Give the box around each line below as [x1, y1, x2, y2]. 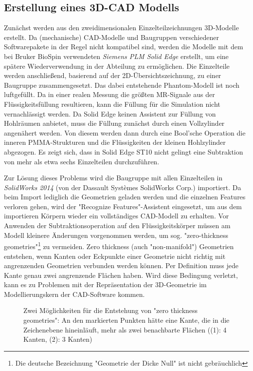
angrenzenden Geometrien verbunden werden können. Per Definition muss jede [4, 260, 238, 271]
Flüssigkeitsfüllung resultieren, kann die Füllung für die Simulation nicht [4, 98, 220, 109]
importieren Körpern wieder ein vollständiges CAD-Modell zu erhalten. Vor [4, 211, 229, 221]
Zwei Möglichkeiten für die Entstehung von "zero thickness [23, 305, 198, 315]
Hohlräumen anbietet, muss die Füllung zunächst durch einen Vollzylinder [4, 118, 225, 128]
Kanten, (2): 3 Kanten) [23, 334, 92, 344]
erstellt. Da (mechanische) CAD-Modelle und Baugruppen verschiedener [4, 32, 219, 42]
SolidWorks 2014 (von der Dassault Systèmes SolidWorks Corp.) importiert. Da [4, 182, 241, 192]
